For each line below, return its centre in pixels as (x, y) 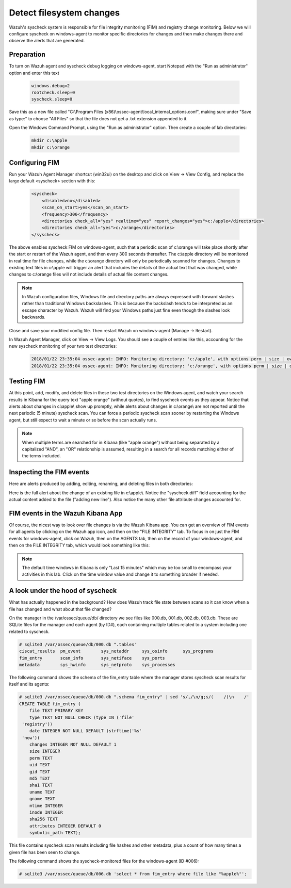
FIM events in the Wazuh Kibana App (66, 513)
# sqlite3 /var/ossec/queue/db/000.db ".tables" (78, 644)
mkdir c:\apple (49, 140)
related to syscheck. (29, 631)
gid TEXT (40, 772)
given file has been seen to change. (45, 852)
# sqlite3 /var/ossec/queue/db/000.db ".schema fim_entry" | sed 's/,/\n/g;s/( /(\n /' (134, 697)
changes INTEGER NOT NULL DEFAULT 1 (73, 745)
